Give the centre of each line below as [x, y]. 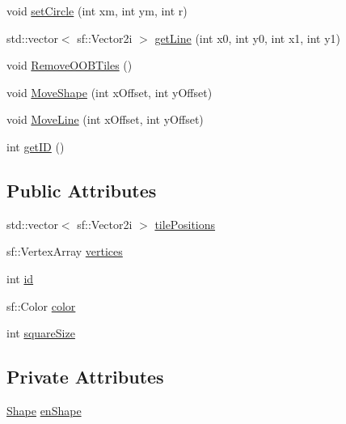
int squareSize [41, 333]
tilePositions [185, 224]
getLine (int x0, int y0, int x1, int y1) [248, 38]
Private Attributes [85, 377]
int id [20, 278]
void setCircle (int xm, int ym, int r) [97, 11]
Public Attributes [82, 190]
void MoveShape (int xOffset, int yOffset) [110, 92]
